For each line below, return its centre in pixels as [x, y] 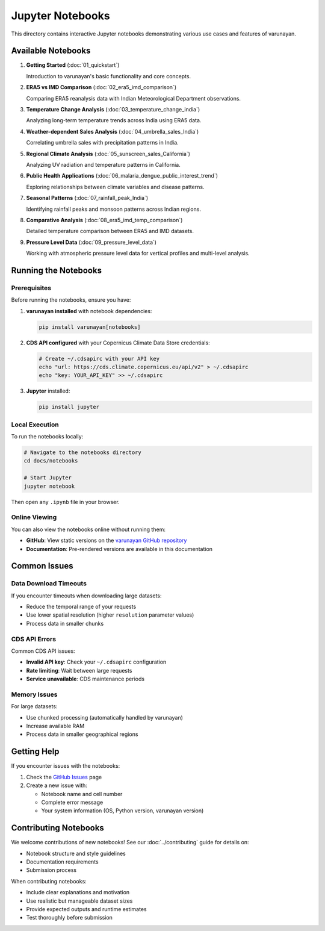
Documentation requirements [62, 862]
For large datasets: [34, 706]
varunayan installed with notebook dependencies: [89, 311]
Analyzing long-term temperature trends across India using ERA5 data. [114, 120]
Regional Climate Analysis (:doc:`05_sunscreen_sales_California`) [108, 154]
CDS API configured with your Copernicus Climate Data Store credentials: [118, 343]
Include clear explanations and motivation [78, 892]
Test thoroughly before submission [69, 918]
